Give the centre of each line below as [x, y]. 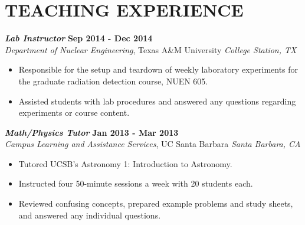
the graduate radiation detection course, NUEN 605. [113, 81]
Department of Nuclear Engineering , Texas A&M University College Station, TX [151, 49]
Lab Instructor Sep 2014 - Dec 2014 [79, 38]
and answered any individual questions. [90, 215]
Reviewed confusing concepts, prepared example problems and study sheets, [156, 203]
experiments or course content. [74, 112]
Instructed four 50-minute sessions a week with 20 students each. [136, 183]
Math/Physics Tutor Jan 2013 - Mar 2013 [92, 132]
